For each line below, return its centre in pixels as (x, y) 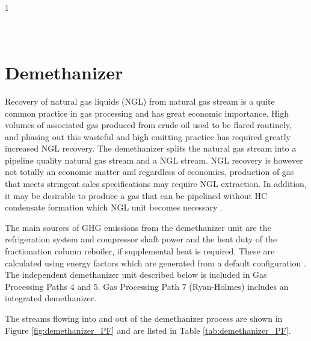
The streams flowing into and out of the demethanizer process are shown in (144, 318)
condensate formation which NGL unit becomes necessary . (114, 207)
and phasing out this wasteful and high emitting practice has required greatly (148, 136)
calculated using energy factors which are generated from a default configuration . (155, 263)
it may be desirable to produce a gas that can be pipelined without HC (136, 195)
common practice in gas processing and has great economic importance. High (147, 113)
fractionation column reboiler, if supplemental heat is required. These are (140, 251)
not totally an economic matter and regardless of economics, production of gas (149, 172)
